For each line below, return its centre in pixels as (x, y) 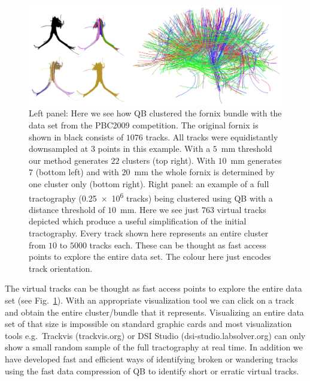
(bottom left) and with (77, 172)
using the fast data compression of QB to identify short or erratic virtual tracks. (152, 370)
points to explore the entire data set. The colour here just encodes (150, 256)
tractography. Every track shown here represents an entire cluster (149, 233)
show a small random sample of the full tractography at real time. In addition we (154, 347)
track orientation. (61, 268)
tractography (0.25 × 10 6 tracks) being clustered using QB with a (151, 197)
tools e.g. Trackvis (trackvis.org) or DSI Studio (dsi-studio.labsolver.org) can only (155, 335)
